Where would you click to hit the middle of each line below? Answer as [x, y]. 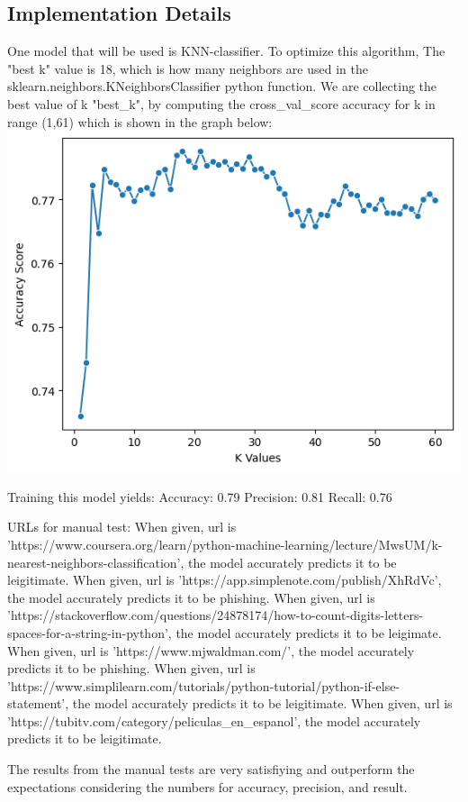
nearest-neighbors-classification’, [96, 562]
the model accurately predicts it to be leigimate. [309, 632]
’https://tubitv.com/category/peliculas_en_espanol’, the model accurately [214, 720]
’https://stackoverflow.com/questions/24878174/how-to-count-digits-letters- [216, 615]
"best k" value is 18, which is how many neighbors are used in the [188, 68]
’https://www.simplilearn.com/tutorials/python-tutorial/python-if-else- [204, 685]
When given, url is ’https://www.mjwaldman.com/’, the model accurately [211, 650]
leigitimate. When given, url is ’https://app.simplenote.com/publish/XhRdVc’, [225, 580]
